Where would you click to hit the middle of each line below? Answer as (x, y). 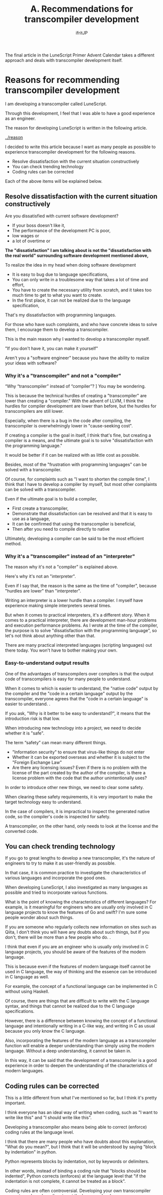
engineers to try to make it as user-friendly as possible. (60, 863)
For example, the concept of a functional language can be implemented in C (81, 986)
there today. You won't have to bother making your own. (61, 650)
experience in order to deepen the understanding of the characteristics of (79, 1065)
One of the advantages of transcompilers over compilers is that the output (79, 674)
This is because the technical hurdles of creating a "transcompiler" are (76, 395)
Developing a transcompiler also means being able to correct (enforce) (76, 1127)
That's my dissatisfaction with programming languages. (61, 315)
